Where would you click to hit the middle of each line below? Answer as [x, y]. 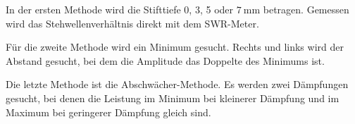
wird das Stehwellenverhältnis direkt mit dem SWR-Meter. [132, 23]
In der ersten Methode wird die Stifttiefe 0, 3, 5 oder [120, 9]
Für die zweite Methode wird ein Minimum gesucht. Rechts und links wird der [175, 47]
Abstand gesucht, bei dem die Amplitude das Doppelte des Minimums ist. [165, 60]
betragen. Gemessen [306, 9]
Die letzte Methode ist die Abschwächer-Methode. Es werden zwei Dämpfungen [177, 84]
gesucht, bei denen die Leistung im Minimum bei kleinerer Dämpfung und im [173, 98]
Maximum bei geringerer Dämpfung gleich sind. [108, 112]
